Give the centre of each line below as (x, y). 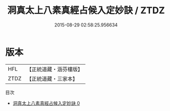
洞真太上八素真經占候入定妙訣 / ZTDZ (86, 10)
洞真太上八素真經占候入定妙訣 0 (46, 103)
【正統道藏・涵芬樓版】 (55, 69)
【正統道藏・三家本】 (52, 78)
